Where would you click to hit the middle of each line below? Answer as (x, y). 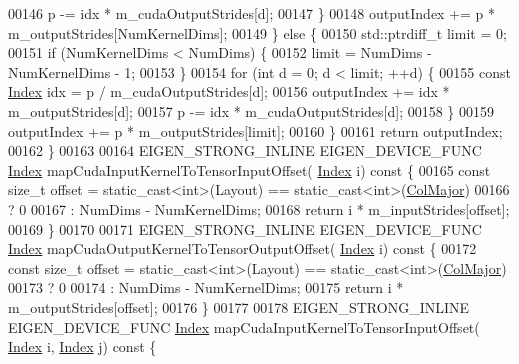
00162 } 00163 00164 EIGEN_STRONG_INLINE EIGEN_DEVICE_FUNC (245, 150)
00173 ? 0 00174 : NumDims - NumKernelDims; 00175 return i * (206, 287)
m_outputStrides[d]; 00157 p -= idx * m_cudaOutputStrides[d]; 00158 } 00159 (251, 110)
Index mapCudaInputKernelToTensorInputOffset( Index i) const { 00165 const (249, 169)
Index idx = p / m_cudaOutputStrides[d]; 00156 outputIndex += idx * (229, 91)
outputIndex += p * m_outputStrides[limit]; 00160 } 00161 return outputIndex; (255, 130)
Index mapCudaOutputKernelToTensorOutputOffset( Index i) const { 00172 (242, 248)
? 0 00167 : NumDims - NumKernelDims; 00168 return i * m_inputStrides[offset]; (259, 208)
